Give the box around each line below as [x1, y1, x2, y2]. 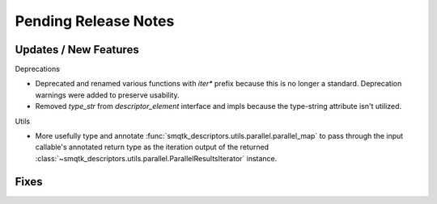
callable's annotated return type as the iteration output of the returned [35, 142, 269, 152]
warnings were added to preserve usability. [35, 90, 180, 100]
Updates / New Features [15, 43, 139, 56]
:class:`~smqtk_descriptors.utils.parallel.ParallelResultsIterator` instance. [35, 153, 278, 163]
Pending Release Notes [15, 12, 175, 30]
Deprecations [15, 65, 61, 74]
